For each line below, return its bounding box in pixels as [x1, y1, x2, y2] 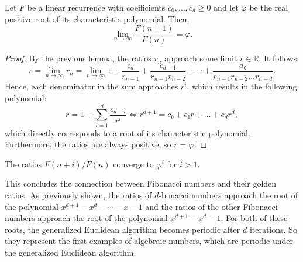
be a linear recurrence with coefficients [27, 1, 166, 13]
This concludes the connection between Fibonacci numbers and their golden [5, 177, 277, 189]
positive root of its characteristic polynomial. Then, [5, 12, 190, 25]
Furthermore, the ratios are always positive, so [5, 138, 171, 150]
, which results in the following [187, 80, 297, 92]
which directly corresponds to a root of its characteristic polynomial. [5, 126, 250, 139]
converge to [113, 157, 154, 170]
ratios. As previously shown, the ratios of [5, 189, 152, 201]
